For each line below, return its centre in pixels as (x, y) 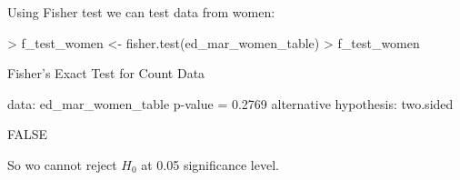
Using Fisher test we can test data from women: (141, 12)
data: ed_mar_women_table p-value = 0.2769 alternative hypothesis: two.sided (230, 103)
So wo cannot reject (62, 164)
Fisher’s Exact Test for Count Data (106, 73)
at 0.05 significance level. (210, 164)
